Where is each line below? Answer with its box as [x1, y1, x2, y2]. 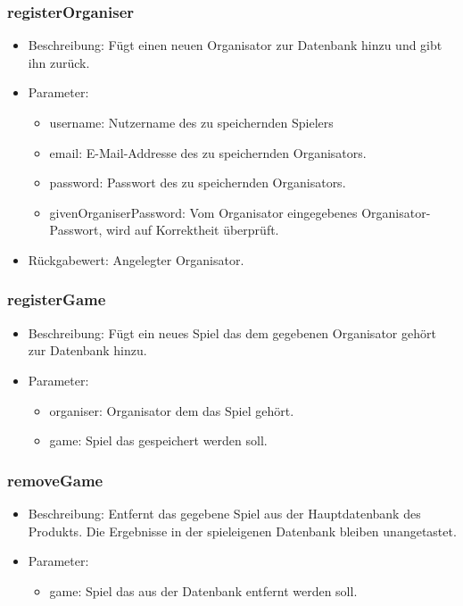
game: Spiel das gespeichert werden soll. [49, 431, 268, 450]
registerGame [7, 288, 106, 311]
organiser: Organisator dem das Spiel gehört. [49, 401, 294, 419]
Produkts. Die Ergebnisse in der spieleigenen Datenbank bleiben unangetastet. [28, 521, 457, 540]
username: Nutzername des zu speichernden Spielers [49, 113, 334, 131]
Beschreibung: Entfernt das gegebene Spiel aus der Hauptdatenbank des [28, 503, 421, 522]
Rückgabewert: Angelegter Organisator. [28, 250, 244, 269]
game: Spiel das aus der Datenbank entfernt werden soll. [49, 581, 358, 600]
